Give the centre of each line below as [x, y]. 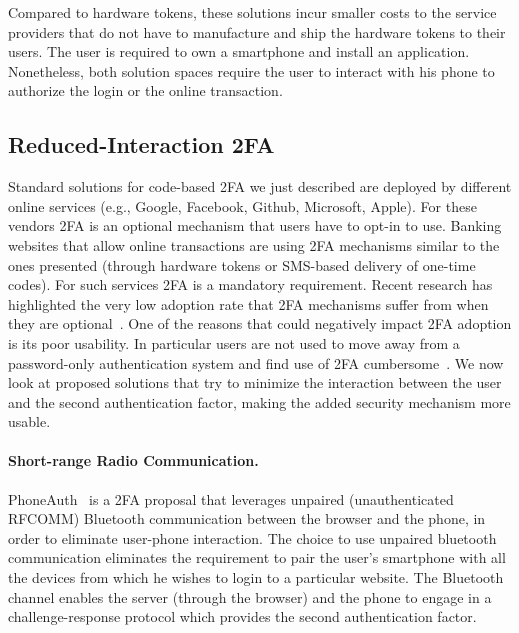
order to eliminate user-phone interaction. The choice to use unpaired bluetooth [252, 537]
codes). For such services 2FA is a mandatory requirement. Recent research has [250, 284]
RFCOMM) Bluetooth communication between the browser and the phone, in [247, 518]
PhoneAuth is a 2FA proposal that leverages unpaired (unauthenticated [231, 498]
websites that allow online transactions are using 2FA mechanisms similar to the [254, 244]
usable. [29, 421]
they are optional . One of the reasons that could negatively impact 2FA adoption [260, 323]
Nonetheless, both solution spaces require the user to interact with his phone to [251, 70]
